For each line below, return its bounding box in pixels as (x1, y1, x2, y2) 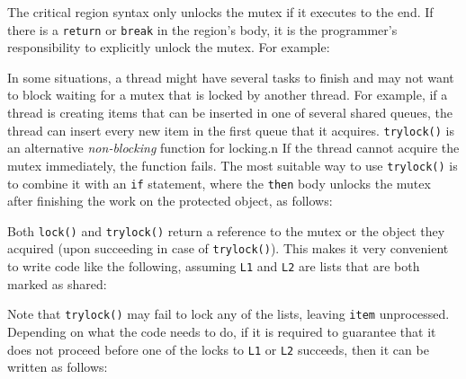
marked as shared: (7, 274, 107, 293)
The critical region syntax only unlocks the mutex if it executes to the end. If (7, 3, 434, 21)
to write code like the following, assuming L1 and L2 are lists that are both (7, 257, 420, 276)
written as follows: (7, 357, 108, 376)
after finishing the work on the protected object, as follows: (7, 191, 333, 210)
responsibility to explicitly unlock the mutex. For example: (7, 38, 330, 57)
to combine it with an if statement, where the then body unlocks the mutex (7, 173, 431, 192)
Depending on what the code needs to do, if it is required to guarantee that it (7, 322, 436, 340)
